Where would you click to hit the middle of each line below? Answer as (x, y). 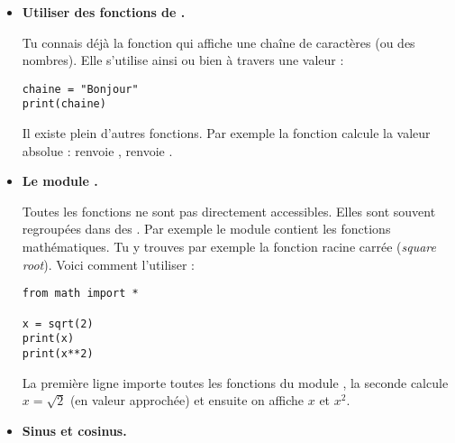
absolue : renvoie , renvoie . (97, 150)
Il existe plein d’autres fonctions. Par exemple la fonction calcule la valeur (226, 133)
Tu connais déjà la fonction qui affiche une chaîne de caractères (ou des (218, 42)
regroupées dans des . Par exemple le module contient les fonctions (206, 229)
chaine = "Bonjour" (80, 89)
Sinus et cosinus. (74, 430)
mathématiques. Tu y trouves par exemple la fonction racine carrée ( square (229, 247)
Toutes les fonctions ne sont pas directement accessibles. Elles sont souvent (229, 211)
